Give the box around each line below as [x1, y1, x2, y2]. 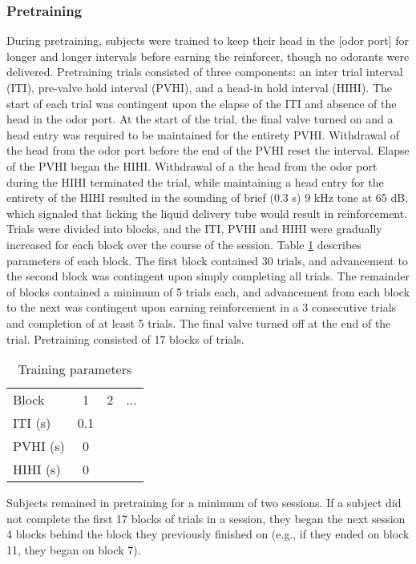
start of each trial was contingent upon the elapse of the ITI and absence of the [6, 95, 397, 111]
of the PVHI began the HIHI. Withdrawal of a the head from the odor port [6, 157, 378, 174]
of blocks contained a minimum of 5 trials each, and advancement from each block [6, 283, 410, 300]
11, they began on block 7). [6, 541, 141, 558]
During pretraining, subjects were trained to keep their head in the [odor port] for [6, 32, 410, 49]
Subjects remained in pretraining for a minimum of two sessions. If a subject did [6, 494, 402, 511]
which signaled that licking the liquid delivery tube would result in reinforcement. [6, 204, 408, 221]
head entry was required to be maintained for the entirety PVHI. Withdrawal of [6, 126, 400, 143]
